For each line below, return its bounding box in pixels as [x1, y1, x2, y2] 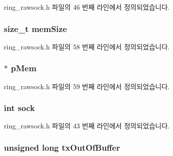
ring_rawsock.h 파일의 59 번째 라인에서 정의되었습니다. [4, 81, 170, 91]
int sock [4, 102, 35, 114]
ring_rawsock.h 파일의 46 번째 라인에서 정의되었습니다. [4, 2, 170, 12]
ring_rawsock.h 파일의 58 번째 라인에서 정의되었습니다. [4, 41, 170, 51]
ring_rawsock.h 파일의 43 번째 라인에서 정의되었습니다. [4, 121, 170, 131]
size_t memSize [4, 22, 67, 34]
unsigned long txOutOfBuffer [4, 141, 120, 153]
